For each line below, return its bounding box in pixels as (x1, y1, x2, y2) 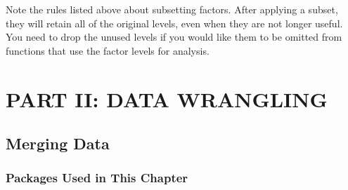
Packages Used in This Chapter (6, 169, 188, 186)
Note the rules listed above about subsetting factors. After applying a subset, (6, 2, 338, 16)
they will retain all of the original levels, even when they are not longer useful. (6, 15, 343, 30)
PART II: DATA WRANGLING (6, 84, 328, 113)
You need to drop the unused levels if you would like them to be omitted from (6, 29, 342, 44)
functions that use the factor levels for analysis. (6, 43, 210, 57)
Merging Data (6, 133, 110, 154)
